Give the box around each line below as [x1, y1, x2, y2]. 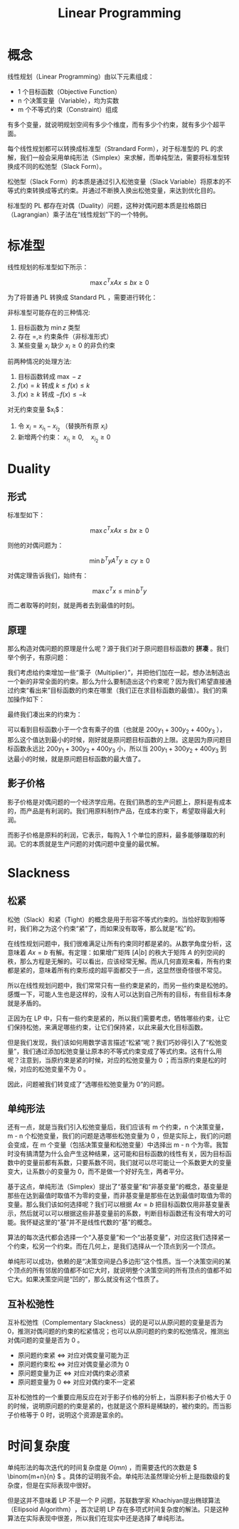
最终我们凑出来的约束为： [7, 710, 83, 719]
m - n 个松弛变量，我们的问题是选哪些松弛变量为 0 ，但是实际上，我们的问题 [7, 1132, 232, 1140]
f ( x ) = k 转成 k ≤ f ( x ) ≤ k [17, 381, 90, 390]
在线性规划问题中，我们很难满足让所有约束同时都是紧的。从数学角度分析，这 [7, 939, 232, 948]
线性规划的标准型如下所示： [7, 262, 89, 271]
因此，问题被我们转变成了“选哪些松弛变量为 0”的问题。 [7, 1080, 169, 1088]
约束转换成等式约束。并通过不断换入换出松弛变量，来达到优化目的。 [19, 186, 219, 194]
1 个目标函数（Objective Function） [17, 87, 121, 95]
